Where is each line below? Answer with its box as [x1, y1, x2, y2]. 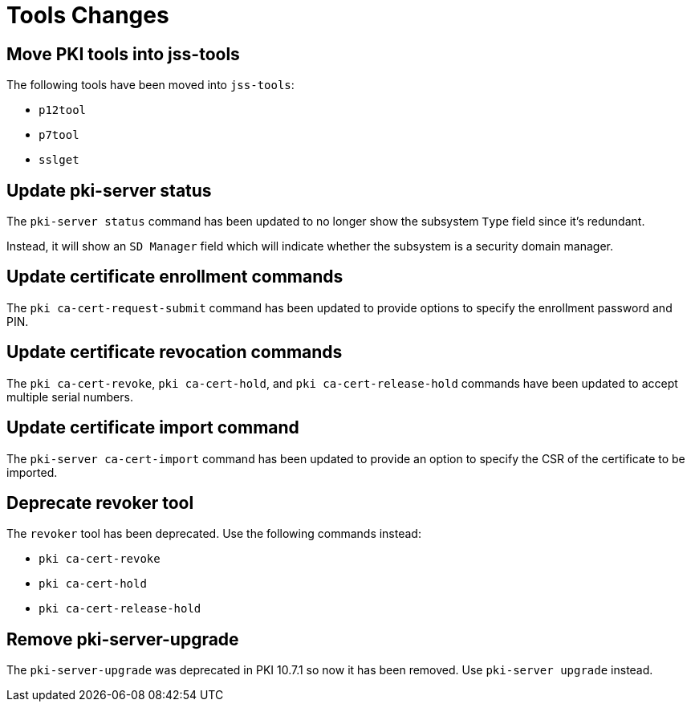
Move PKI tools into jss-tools [6, 43, 240, 64]
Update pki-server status [6, 180, 212, 201]
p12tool [39, 104, 87, 117]
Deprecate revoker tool [6, 492, 194, 513]
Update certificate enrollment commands [6, 267, 343, 287]
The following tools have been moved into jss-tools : [6, 78, 295, 92]
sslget [39, 153, 79, 167]
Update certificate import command [6, 417, 299, 438]
